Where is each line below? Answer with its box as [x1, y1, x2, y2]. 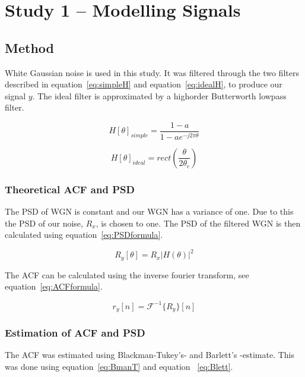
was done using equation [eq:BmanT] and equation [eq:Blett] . [5, 360, 233, 372]
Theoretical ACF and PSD [5, 181, 135, 196]
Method [5, 38, 54, 56]
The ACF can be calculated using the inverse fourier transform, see [5, 268, 249, 281]
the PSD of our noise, [5, 216, 83, 229]
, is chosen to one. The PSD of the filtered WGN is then [96, 216, 301, 229]
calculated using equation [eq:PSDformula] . [5, 228, 163, 241]
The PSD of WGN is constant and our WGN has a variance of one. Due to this [5, 205, 294, 218]
